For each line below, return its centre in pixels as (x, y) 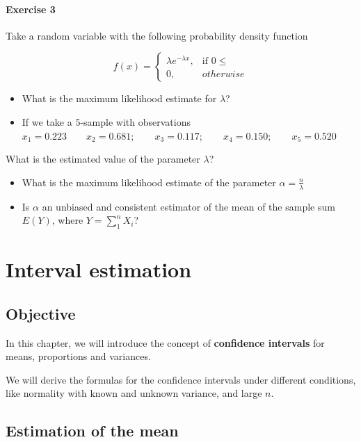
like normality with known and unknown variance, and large (134, 393)
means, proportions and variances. (78, 356)
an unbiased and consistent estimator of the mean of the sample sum (188, 206)
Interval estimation (99, 269)
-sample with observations (135, 121)
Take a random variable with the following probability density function (157, 35)
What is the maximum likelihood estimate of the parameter (149, 182)
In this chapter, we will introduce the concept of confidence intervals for (165, 342)
